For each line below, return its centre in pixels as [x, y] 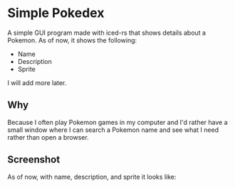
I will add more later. [37, 82]
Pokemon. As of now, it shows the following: [72, 40]
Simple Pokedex [56, 13]
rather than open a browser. [48, 137]
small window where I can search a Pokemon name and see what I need [113, 130]
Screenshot [34, 160]
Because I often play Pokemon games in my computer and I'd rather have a [117, 122]
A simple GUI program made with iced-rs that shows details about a [107, 33]
